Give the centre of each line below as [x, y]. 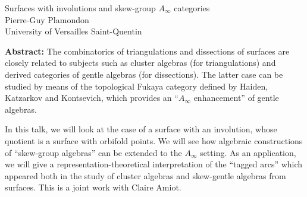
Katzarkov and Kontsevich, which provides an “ [92, 98]
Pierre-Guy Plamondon [47, 19]
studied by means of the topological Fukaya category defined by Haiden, [137, 86]
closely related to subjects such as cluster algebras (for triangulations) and [140, 63]
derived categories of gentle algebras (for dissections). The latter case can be [144, 74]
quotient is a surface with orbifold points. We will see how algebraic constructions [154, 140]
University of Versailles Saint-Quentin [73, 31]
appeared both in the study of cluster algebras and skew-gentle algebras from [145, 175]
